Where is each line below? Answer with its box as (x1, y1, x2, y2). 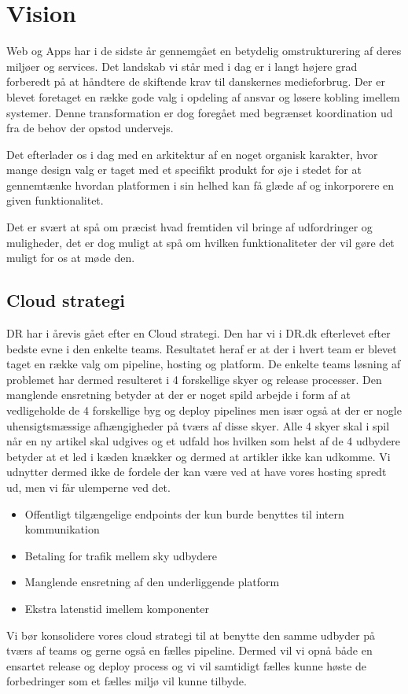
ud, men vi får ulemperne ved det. (6, 478, 171, 495)
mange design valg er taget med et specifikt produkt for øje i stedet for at (6, 161, 362, 178)
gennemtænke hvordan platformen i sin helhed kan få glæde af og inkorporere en (6, 176, 395, 193)
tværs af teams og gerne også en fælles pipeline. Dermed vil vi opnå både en (6, 642, 373, 659)
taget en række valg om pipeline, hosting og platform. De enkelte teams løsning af (6, 356, 401, 372)
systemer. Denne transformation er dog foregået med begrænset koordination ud (6, 104, 393, 120)
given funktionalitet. (6, 192, 104, 209)
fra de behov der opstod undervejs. (6, 120, 174, 136)
